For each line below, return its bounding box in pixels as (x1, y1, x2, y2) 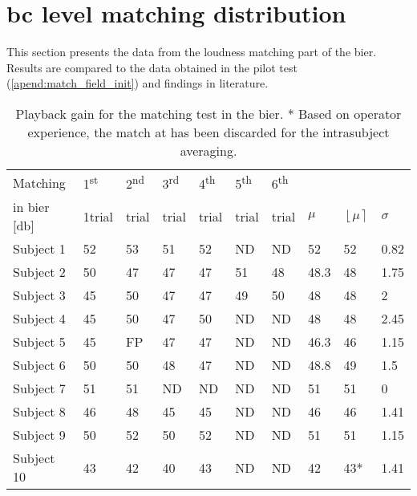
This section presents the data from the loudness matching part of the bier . (6, 43, 377, 60)
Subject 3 (13, 286, 66, 305)
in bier (13, 197, 50, 217)
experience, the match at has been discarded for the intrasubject (27, 122, 390, 141)
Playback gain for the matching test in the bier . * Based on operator (15, 104, 402, 123)
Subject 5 (13, 332, 66, 352)
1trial (83, 206, 114, 226)
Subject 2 (13, 262, 66, 282)
